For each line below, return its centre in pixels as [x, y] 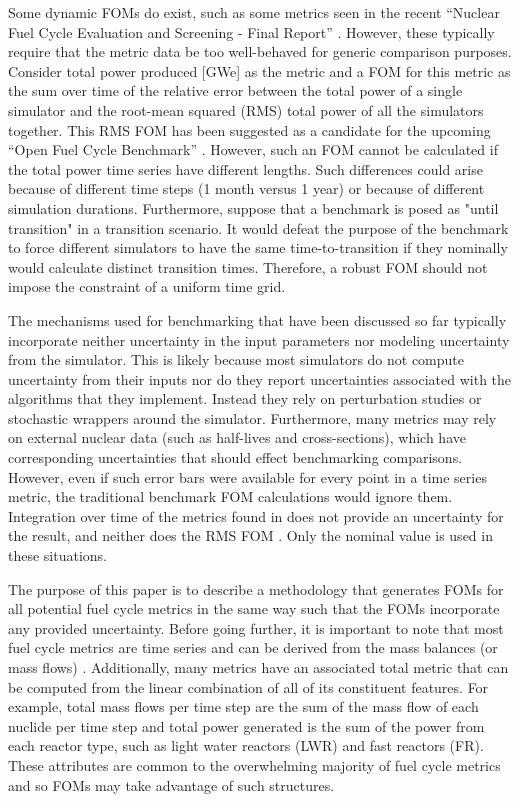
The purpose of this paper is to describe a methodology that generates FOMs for [256, 588]
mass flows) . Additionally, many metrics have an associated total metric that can [258, 667]
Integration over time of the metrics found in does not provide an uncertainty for [256, 515]
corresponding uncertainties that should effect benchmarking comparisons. [235, 457]
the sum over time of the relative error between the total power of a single [235, 90]
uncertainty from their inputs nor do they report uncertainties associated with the [260, 378]
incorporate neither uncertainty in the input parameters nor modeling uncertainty [259, 339]
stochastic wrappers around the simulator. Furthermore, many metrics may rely [252, 417]
